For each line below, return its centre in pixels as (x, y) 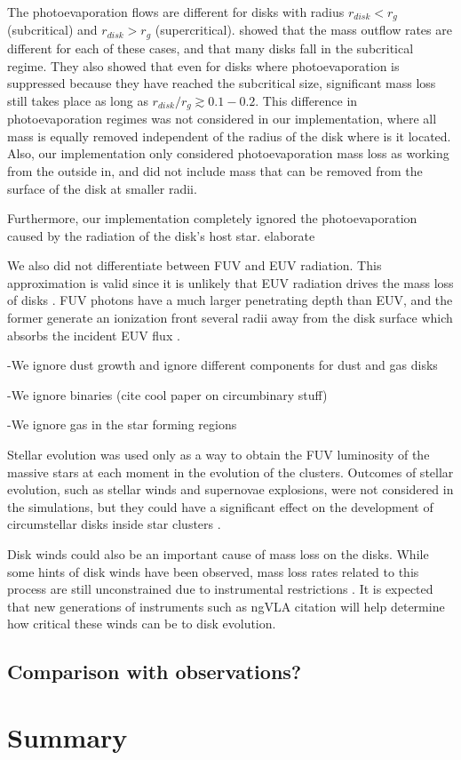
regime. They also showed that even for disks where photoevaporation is (203, 65)
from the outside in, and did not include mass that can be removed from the (215, 170)
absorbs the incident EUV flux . (94, 335)
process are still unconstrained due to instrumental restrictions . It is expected (220, 589)
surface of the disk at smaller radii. (102, 188)
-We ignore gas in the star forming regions (122, 424)
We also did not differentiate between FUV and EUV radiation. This (195, 265)
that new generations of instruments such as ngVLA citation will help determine (226, 606)
